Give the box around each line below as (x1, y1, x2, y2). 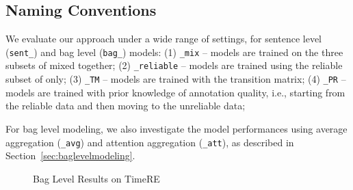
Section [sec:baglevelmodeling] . (5, 148, 135, 163)
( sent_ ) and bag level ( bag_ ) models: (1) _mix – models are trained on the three (5, 44, 343, 59)
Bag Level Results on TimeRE (33, 171, 160, 185)
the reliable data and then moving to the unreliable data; (5, 98, 246, 113)
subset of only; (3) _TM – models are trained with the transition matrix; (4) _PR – (5, 72, 346, 86)
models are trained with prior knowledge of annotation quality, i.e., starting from (5, 85, 345, 99)
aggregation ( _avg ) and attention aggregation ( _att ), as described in (5, 135, 294, 149)
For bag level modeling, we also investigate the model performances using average (5, 121, 348, 135)
